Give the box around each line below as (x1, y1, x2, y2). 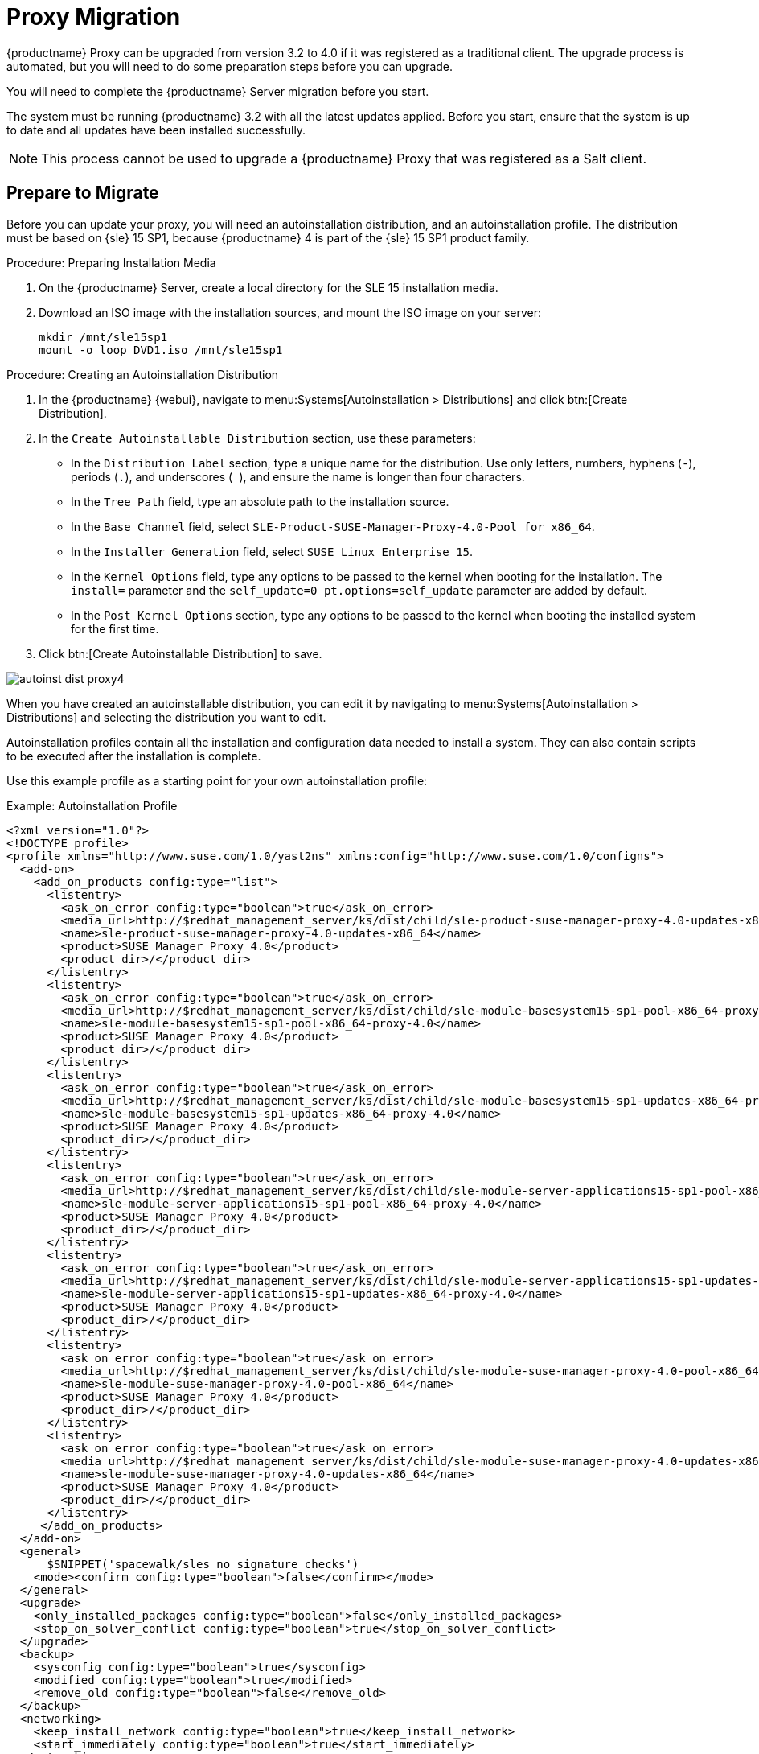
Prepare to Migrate (6, 183, 159, 204)
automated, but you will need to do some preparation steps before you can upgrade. (6, 59, 453, 73)
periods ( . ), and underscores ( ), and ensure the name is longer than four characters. (71, 469, 525, 484)
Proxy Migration (6, 3, 181, 31)
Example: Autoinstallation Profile (6, 798, 178, 813)
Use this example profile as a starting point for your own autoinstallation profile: (6, 773, 428, 788)
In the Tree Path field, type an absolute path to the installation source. (71, 494, 449, 508)
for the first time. (71, 621, 159, 636)
